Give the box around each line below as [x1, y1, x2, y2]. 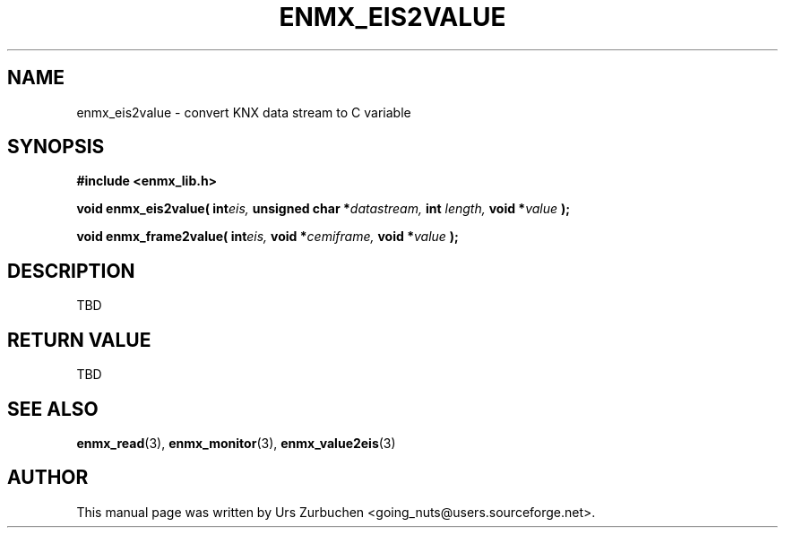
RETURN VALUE [7, 328, 151, 351]
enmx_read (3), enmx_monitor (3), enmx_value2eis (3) [76, 435, 396, 451]
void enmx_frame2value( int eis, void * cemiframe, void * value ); [76, 229, 459, 245]
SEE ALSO [7, 397, 99, 420]
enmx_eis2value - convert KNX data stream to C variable [76, 104, 411, 120]
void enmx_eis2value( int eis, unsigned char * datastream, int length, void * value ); [76, 201, 571, 217]
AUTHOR [7, 466, 89, 489]
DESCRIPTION [7, 259, 135, 282]
